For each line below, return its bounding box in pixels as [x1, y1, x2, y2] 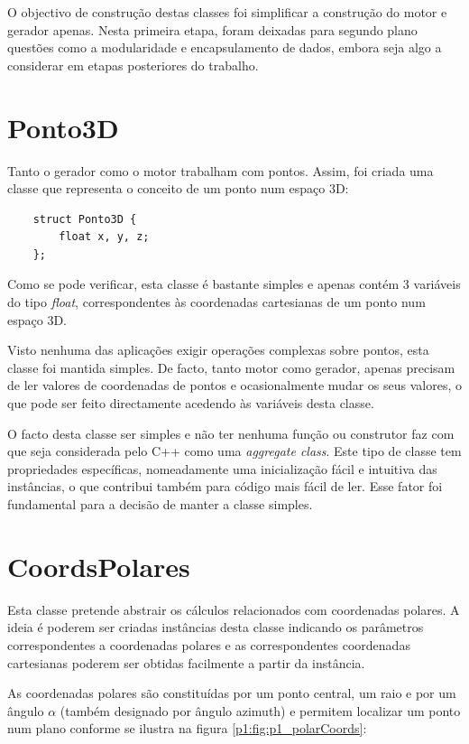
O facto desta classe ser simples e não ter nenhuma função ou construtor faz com [7, 423, 455, 442]
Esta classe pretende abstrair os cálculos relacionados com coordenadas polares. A [7, 600, 460, 618]
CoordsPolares [7, 547, 190, 584]
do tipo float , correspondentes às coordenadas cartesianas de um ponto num [7, 293, 426, 312]
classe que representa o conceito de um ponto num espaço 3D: [7, 179, 349, 198]
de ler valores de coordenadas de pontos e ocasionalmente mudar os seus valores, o [7, 376, 462, 395]
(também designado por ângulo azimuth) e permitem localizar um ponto [60, 701, 461, 720]
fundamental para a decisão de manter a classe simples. [7, 495, 313, 513]
